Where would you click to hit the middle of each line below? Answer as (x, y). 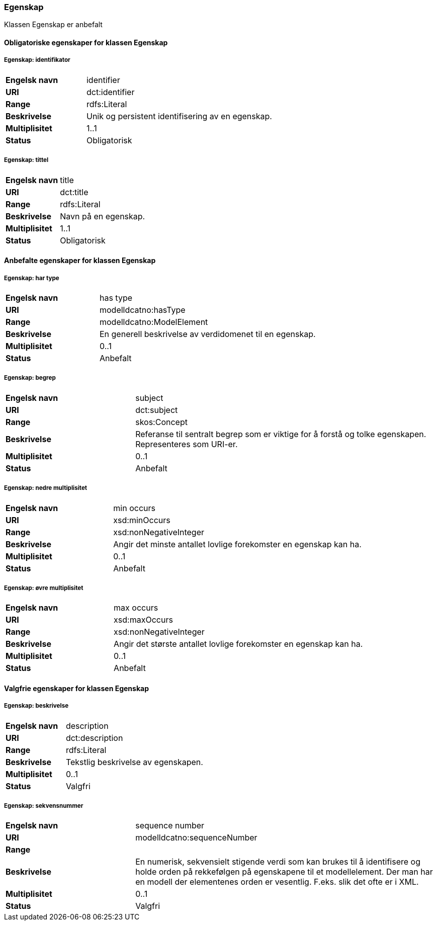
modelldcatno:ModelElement (154, 322)
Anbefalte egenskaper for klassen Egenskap (80, 261)
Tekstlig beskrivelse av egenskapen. (134, 762)
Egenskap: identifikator (37, 60)
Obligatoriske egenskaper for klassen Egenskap (86, 42)
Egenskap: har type (32, 278)
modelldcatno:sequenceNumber (196, 838)
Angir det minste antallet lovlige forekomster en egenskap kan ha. (237, 544)
